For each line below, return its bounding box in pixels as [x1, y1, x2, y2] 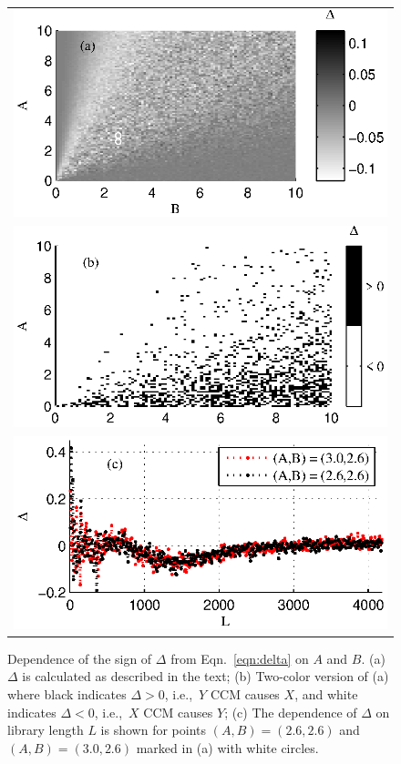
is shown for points [100, 720, 206, 739]
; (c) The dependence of [224, 702, 357, 721]
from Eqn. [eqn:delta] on [170, 648, 309, 667]
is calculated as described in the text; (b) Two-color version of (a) [22, 667, 389, 686]
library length [7, 720, 84, 739]
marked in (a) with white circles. [136, 738, 319, 757]
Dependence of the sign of [7, 648, 152, 667]
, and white [294, 685, 358, 704]
